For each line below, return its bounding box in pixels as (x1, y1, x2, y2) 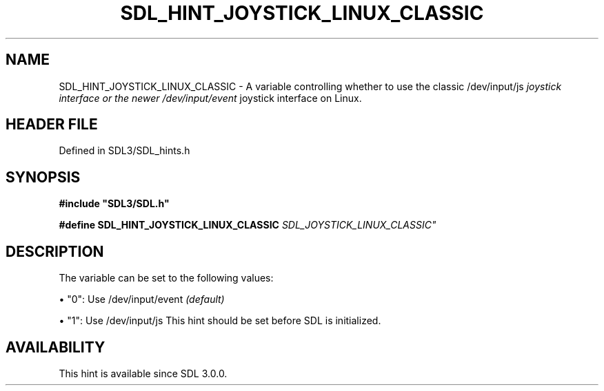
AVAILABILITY (6, 338, 105, 356)
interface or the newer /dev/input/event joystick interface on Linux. (59, 92, 362, 104)
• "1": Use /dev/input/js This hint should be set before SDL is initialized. (59, 315, 381, 327)
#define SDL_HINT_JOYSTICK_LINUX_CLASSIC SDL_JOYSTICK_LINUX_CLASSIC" (59, 219, 436, 231)
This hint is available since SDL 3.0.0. (59, 367, 228, 379)
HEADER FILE (6, 116, 98, 134)
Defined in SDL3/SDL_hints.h (59, 145, 190, 157)
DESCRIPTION (6, 242, 104, 260)
